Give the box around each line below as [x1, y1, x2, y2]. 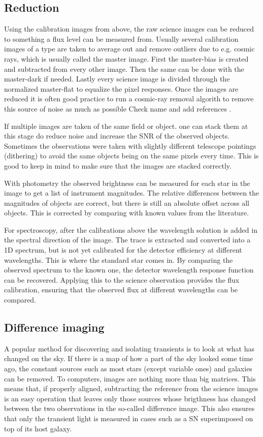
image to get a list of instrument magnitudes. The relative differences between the [4, 187, 259, 198]
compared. [4, 294, 37, 305]
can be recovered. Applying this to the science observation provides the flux [4, 274, 240, 285]
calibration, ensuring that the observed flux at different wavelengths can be [4, 284, 238, 295]
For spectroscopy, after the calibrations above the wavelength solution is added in [4, 224, 257, 235]
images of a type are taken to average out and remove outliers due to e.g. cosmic [4, 43, 255, 54]
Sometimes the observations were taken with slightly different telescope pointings [4, 140, 256, 151]
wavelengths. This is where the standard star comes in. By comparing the [4, 254, 233, 265]
